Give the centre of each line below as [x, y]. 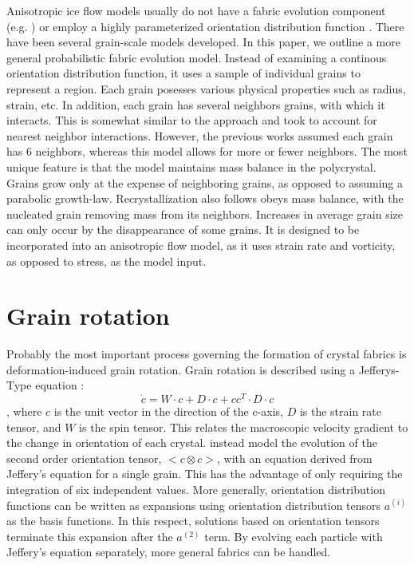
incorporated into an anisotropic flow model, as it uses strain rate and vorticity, [201, 245]
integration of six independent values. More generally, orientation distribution [196, 490]
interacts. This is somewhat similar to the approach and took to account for [192, 120]
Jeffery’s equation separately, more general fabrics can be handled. [169, 552]
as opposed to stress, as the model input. [106, 261]
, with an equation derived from [295, 458]
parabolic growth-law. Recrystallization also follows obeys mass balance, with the [205, 198]
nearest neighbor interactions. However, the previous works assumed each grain [200, 135]
